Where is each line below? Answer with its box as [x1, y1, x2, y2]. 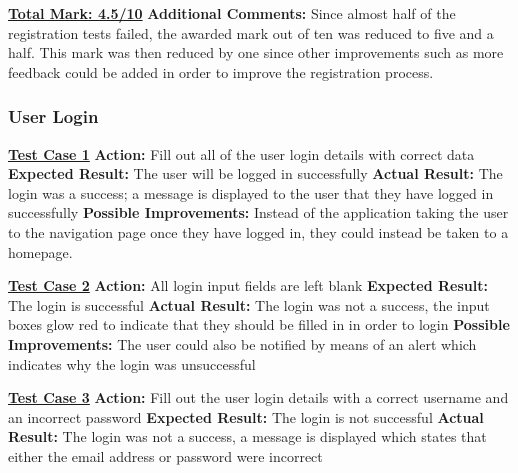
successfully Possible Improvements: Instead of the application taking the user [8, 202, 509, 223]
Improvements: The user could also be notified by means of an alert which [8, 333, 477, 354]
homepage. [8, 241, 73, 262]
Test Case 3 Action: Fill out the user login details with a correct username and [8, 387, 509, 408]
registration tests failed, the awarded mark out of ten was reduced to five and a [8, 22, 494, 43]
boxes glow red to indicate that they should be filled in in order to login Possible [8, 314, 510, 335]
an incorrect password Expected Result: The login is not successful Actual [8, 406, 484, 427]
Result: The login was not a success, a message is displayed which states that [8, 426, 487, 447]
